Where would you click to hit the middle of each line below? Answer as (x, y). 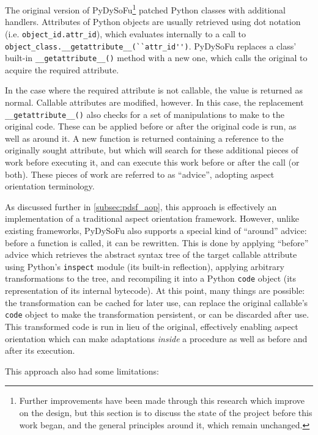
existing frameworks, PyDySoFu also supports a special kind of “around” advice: (156, 230)
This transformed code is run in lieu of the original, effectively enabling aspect (152, 326)
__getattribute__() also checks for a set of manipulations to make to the (145, 114)
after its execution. (40, 350)
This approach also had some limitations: (82, 371)
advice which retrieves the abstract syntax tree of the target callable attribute (151, 254)
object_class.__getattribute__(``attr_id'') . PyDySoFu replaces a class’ (151, 46)
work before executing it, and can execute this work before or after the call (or (152, 162)
